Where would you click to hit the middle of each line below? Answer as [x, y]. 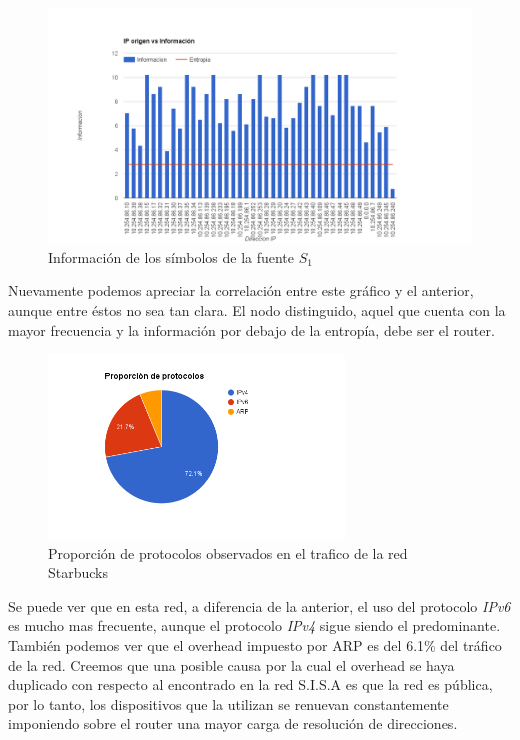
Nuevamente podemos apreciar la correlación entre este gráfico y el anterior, [241, 290]
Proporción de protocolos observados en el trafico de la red [228, 552]
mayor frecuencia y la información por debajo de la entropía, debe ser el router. [251, 329]
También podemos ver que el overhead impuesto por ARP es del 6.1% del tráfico [255, 644]
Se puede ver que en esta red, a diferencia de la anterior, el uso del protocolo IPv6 [259, 605]
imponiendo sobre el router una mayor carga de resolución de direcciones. [233, 723]
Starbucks [78, 572]
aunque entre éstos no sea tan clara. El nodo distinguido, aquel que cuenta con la [257, 309]
